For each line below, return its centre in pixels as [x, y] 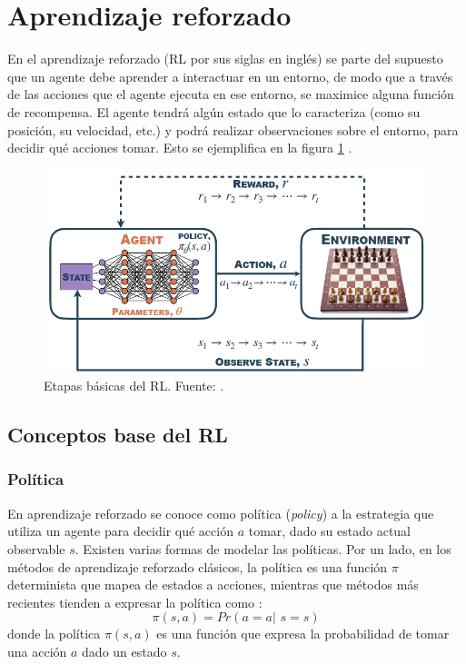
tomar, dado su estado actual [330, 531]
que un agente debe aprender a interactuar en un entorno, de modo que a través [230, 76]
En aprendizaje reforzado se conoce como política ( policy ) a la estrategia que [221, 513]
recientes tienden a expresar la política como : [135, 602]
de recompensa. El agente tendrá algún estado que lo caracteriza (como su [214, 111]
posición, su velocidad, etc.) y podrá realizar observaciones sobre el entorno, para [233, 129]
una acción [37, 651]
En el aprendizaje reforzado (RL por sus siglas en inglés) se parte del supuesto [225, 59]
